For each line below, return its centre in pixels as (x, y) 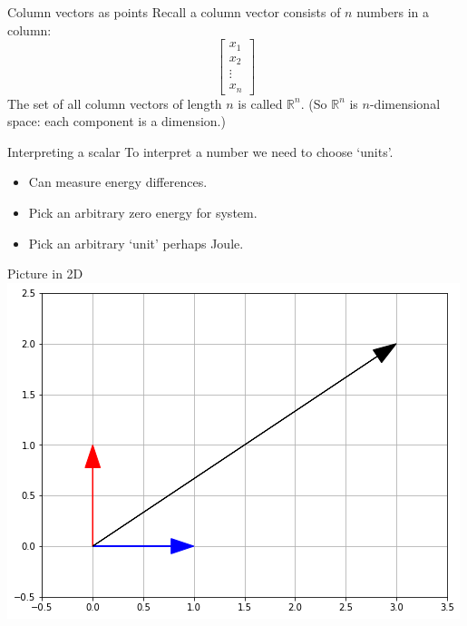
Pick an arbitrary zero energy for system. (143, 213)
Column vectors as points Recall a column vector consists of (174, 12)
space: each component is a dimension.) (117, 121)
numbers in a (393, 12)
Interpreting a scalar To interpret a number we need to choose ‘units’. (200, 151)
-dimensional (405, 103)
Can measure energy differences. (118, 182)
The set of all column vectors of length (115, 103)
